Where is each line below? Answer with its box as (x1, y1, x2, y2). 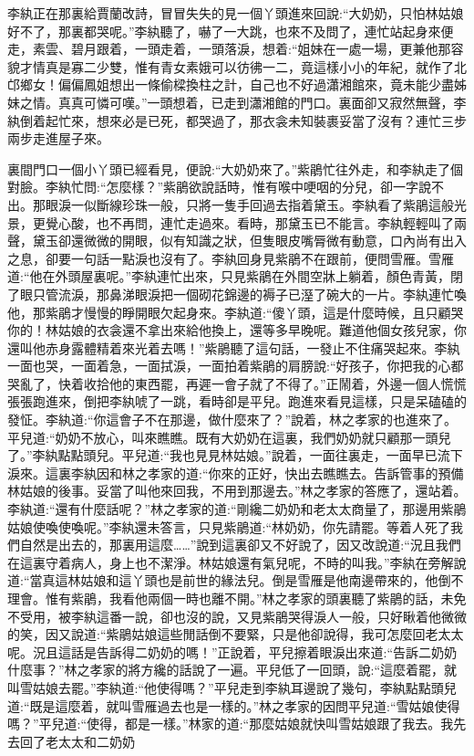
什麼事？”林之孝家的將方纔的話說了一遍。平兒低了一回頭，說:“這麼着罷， (7, 660, 445, 679)
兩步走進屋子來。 (7, 129, 109, 148)
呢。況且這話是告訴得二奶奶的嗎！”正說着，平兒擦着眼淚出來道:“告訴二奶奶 (7, 642, 458, 661)
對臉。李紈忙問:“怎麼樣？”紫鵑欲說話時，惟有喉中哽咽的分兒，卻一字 (7, 177, 419, 196)
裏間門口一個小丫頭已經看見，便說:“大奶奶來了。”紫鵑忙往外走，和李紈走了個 (7, 159, 464, 178)
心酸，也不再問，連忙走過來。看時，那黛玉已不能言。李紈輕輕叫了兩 (57, 213, 467, 232)
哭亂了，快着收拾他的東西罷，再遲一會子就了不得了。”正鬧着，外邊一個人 (7, 373, 441, 393)
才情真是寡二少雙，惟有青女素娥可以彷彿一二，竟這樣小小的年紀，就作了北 (19, 57, 467, 76)
